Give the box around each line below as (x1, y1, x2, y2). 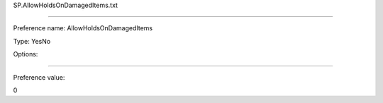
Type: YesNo (13, 37, 51, 45)
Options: (13, 50, 38, 59)
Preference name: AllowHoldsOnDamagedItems (13, 24, 152, 32)
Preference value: (13, 73, 65, 81)
